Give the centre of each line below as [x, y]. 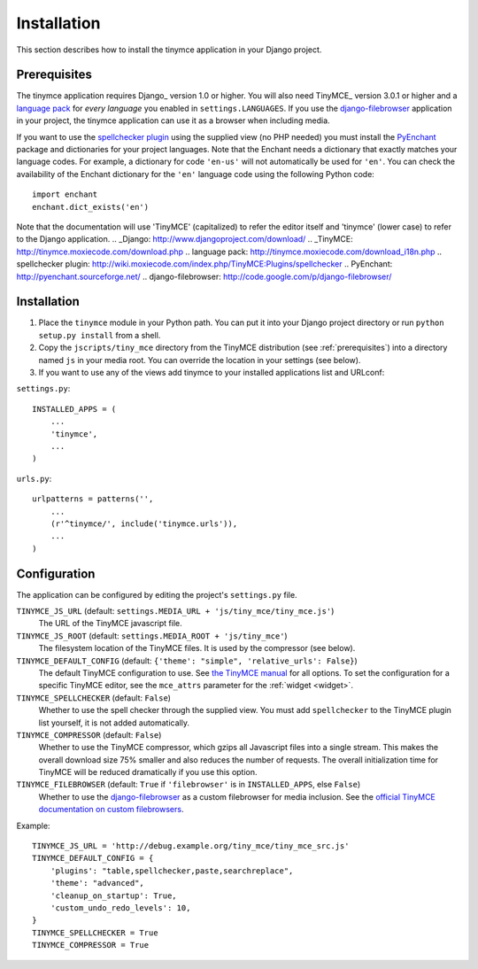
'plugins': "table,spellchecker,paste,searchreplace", [172, 871]
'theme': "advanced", [97, 883]
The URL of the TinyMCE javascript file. [110, 624]
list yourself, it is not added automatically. [114, 723]
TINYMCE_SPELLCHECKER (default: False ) [94, 698]
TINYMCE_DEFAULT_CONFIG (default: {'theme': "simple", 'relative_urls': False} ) [187, 661]
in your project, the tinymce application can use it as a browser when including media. [173, 120]
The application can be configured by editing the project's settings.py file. [157, 594]
